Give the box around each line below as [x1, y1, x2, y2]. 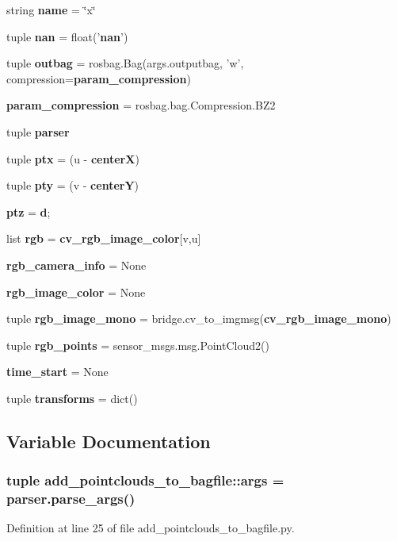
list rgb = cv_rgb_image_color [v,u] [6, 230, 201, 247]
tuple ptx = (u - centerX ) [6, 150, 139, 167]
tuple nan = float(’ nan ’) [6, 28, 128, 44]
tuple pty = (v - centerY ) [6, 177, 139, 194]
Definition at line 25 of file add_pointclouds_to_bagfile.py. [6, 520, 295, 536]
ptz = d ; [6, 203, 51, 220]
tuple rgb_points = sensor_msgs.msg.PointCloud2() [6, 336, 269, 353]
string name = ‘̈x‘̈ [6, 2, 96, 17]
